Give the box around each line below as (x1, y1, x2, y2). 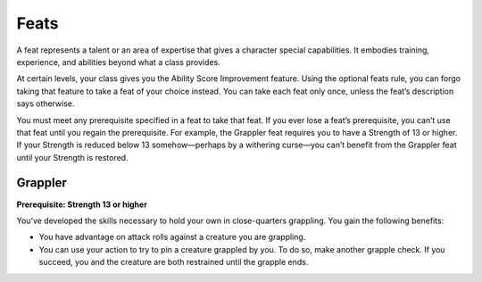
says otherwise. (16, 98, 75, 109)
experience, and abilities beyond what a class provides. (16, 56, 220, 67)
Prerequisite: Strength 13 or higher (16, 199, 147, 210)
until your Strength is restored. (16, 152, 129, 162)
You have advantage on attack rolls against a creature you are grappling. (38, 232, 306, 243)
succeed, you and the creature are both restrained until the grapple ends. (38, 257, 309, 268)
